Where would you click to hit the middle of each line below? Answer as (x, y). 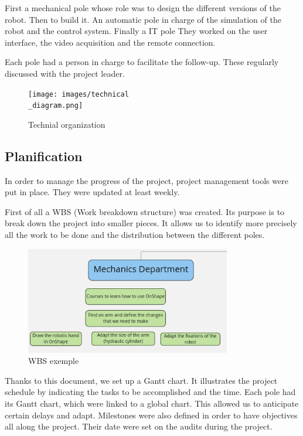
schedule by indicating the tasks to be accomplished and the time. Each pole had (150, 392)
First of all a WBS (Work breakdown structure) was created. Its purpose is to (145, 211)
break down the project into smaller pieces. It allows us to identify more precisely (151, 223)
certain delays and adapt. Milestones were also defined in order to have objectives (151, 415)
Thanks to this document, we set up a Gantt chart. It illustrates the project (141, 380)
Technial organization (67, 124)
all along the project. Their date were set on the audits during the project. (139, 426)
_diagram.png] (56, 106)
